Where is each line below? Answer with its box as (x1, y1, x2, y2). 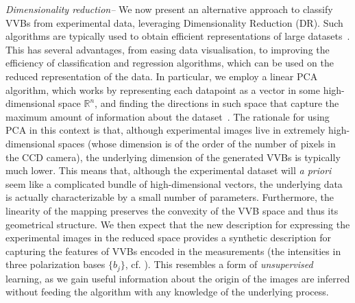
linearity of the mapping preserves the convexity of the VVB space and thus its (5, 203, 339, 217)
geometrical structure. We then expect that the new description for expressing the (5, 217, 350, 231)
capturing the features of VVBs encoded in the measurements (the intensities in (5, 243, 341, 258)
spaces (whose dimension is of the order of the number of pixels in (58, 136, 336, 150)
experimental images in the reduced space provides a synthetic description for (5, 230, 332, 245)
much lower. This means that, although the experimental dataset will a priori (5, 163, 332, 178)
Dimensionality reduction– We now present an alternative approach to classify (5, 2, 333, 16)
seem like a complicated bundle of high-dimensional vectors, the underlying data (5, 176, 343, 191)
